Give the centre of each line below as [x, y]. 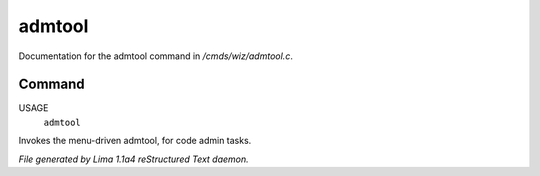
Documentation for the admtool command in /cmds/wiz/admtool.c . [156, 56]
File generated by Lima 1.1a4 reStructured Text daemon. [133, 159]
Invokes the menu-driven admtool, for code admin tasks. [135, 141]
